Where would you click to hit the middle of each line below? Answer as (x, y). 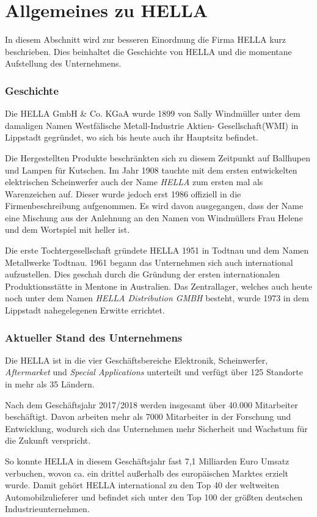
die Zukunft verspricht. (48, 440)
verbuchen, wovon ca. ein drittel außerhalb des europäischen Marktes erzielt (147, 473)
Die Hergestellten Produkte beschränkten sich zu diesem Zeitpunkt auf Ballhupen (158, 157)
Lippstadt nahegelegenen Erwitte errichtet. (85, 310)
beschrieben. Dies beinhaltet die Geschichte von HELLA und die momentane (148, 51)
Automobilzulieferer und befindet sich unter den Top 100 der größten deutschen (154, 497)
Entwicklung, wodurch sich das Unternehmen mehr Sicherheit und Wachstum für (156, 428)
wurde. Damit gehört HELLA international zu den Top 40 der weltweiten (142, 485)
